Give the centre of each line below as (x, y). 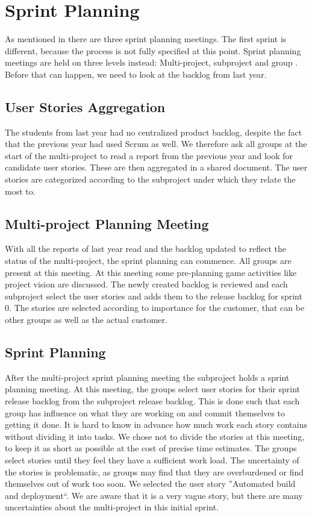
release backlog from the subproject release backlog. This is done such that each (152, 401)
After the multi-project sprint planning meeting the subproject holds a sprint (147, 377)
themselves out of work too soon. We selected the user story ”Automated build (150, 484)
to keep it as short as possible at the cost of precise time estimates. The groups (151, 448)
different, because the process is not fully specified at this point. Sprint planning (153, 50)
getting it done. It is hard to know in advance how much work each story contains (156, 425)
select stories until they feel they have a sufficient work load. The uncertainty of (152, 459)
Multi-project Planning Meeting (107, 223)
